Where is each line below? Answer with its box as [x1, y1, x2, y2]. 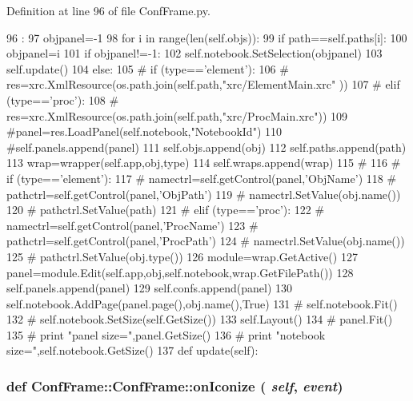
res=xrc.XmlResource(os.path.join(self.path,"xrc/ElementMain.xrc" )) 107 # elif [6, 76, 400, 93]
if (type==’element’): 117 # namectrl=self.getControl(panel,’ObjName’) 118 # [6, 169, 397, 186]
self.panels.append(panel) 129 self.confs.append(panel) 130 [6, 280, 292, 296]
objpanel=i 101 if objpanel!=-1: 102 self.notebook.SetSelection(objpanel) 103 [6, 45, 383, 62]
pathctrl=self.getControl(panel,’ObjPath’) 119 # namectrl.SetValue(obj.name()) [6, 185, 401, 202]
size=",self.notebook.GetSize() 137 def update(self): [6, 342, 259, 359]
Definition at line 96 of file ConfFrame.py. [6, 2, 211, 18]
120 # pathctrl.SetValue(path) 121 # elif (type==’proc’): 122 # [6, 201, 325, 218]
